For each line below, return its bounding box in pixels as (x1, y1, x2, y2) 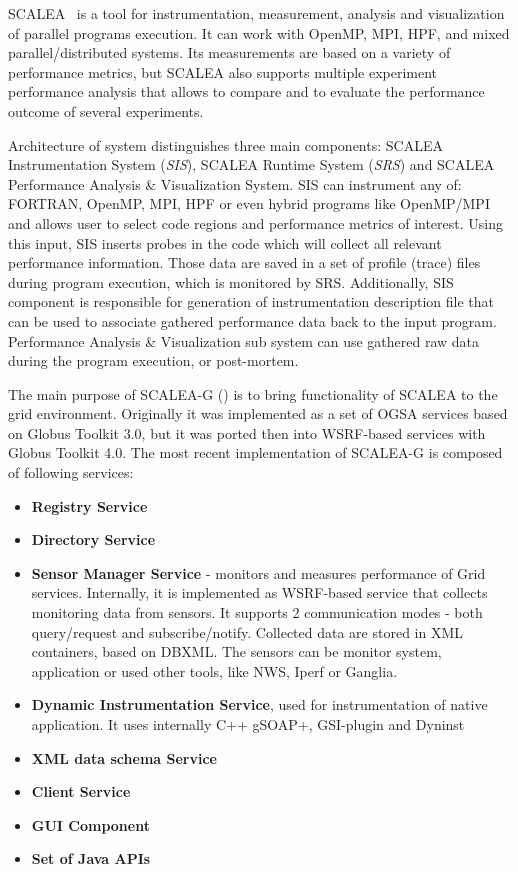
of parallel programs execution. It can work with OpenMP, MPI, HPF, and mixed (8, 22, 510, 43)
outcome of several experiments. (8, 100, 204, 121)
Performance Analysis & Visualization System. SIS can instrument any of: (8, 173, 462, 194)
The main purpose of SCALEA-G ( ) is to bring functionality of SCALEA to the (8, 383, 498, 404)
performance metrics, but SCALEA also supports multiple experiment (8, 61, 438, 82)
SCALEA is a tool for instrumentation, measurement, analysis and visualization (8, 3, 505, 23)
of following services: (8, 462, 134, 483)
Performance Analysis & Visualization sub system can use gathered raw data (8, 330, 480, 351)
